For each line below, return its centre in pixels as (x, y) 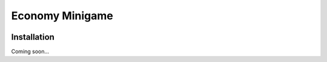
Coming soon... (30, 52)
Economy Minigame (62, 16)
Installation (33, 37)
